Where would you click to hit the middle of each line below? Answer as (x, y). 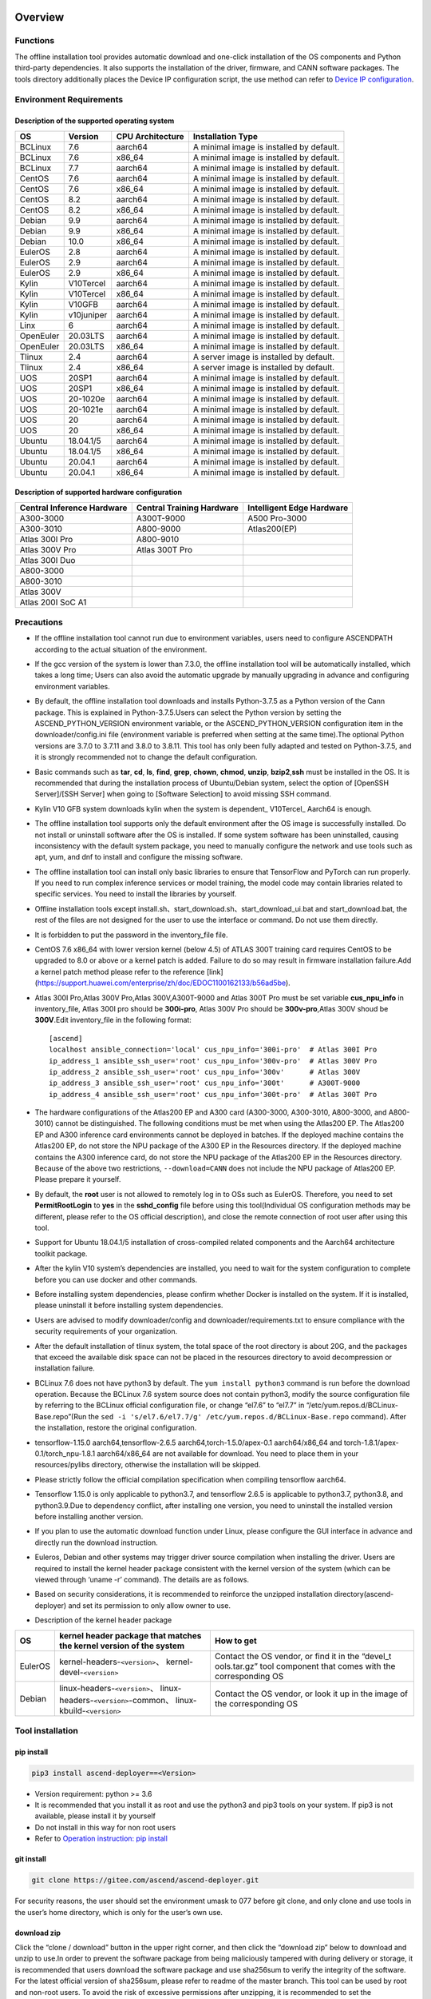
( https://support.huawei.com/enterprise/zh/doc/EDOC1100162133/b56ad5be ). (162, 983)
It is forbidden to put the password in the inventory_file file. (131, 935)
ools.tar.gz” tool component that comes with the (305, 1666)
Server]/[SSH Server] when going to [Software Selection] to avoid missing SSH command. (183, 794)
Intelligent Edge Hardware (298, 508)
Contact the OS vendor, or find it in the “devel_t (303, 1656)
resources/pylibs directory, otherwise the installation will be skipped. (148, 1465)
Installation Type (225, 136)
